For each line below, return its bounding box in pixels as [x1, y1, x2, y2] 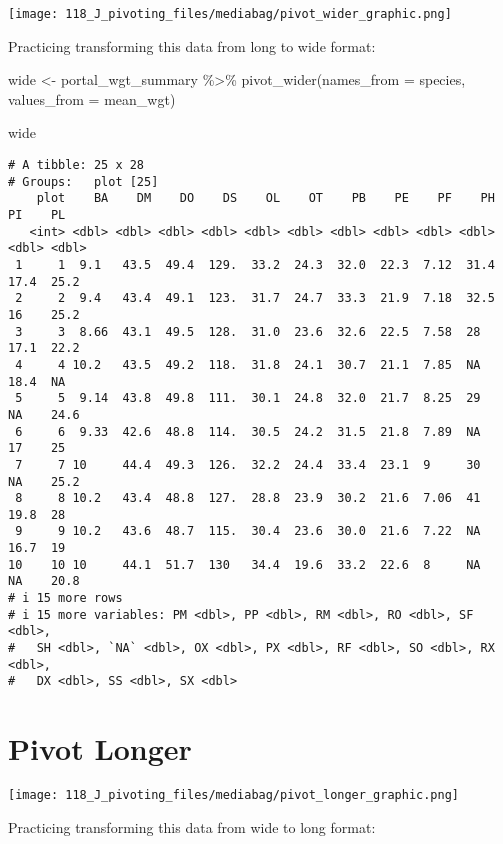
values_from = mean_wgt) [8, 88, 176, 109]
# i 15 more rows [8, 591, 123, 606]
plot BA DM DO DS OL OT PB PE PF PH [36, 191, 495, 206]
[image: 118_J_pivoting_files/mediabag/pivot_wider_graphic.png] [8, 7, 452, 21]
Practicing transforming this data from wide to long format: [8, 816, 376, 837]
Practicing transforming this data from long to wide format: [8, 35, 376, 56]
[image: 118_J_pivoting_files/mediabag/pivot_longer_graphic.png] [8, 788, 460, 803]
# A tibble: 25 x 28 [8, 158, 145, 173]
